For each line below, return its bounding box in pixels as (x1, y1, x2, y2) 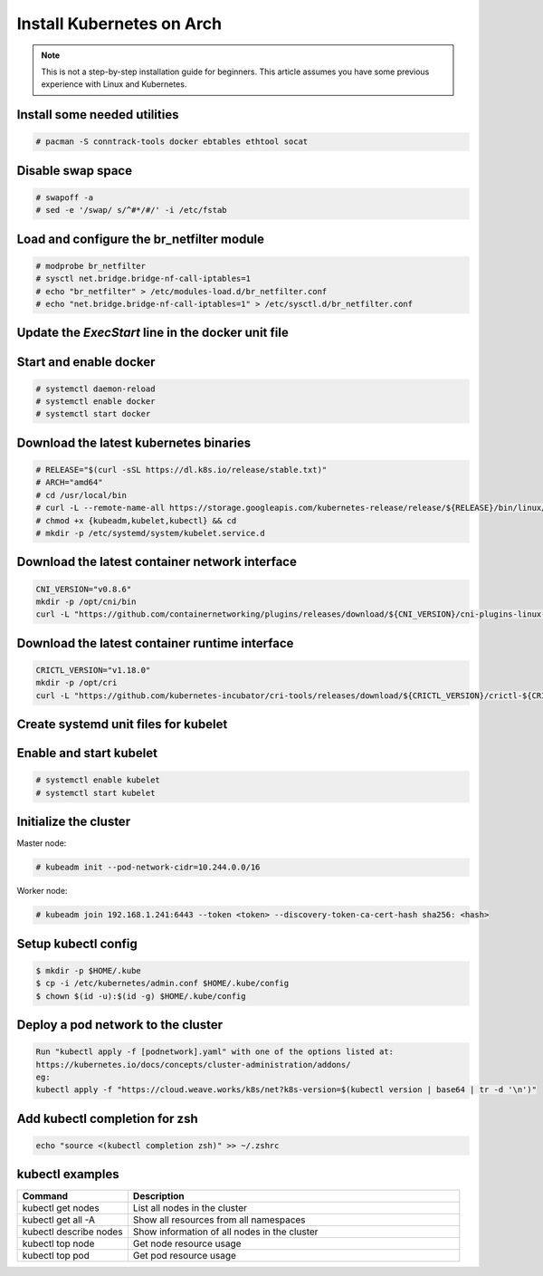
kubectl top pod (22, 1250, 90, 1262)
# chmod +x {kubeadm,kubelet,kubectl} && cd (35, 515, 237, 525)
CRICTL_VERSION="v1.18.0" (35, 665, 151, 675)
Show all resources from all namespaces (132, 1214, 307, 1226)
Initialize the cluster (16, 814, 131, 830)
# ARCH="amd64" (35, 477, 103, 488)
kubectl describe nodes (22, 1225, 123, 1238)
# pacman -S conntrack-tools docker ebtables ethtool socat (35, 137, 309, 147)
